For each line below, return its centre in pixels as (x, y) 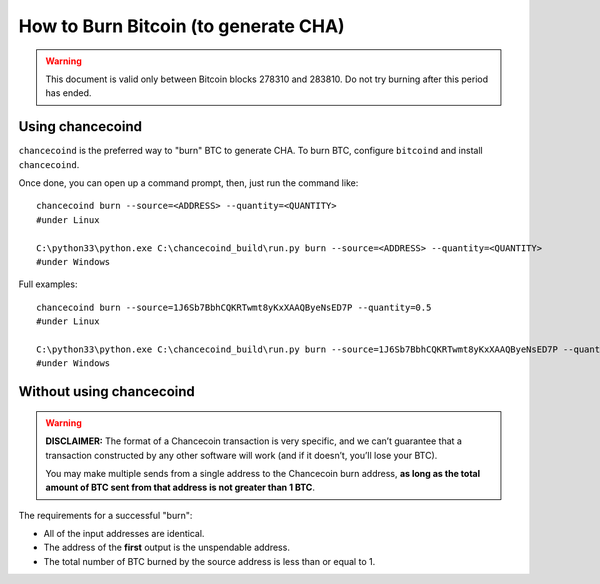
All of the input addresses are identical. (124, 534)
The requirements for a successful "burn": (105, 515)
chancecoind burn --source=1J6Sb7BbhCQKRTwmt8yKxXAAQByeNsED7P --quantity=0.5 (234, 307)
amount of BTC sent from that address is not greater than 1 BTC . (180, 487)
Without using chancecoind (106, 391)
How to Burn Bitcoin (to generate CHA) (181, 26)
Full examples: (48, 284)
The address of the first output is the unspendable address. (166, 547)
